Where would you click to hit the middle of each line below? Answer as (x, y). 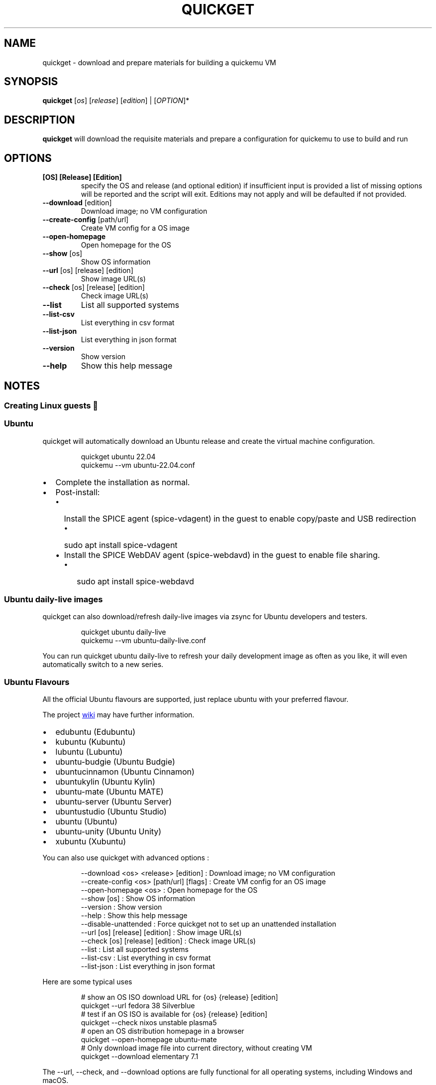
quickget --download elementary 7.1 (140, 1057)
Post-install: (78, 492)
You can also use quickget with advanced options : (126, 858)
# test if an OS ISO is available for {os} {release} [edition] (174, 1014)
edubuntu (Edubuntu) (95, 732)
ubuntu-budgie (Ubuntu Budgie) (115, 762)
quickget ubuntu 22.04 (118, 456)
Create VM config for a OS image (135, 228)
